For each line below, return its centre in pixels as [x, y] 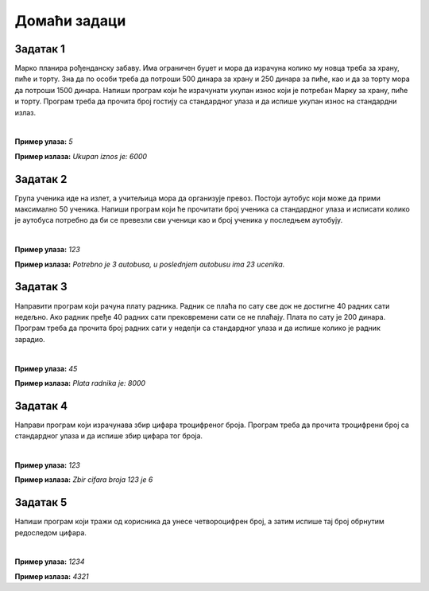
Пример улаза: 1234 [50, 562]
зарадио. [30, 339]
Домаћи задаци [70, 21]
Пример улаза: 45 [46, 368]
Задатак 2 [41, 179]
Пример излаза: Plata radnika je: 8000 [80, 383]
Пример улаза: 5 [44, 142]
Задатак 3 [41, 287]
